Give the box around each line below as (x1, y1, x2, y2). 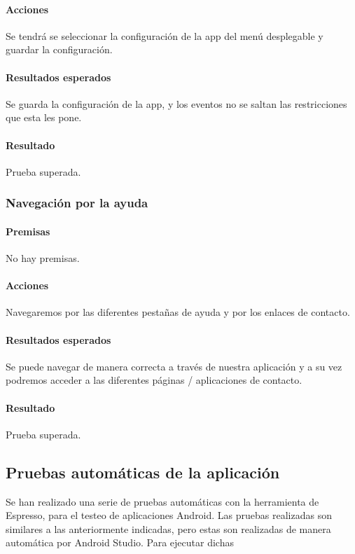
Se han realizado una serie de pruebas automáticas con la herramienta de (6, 494, 319, 508)
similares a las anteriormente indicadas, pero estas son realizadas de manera (6, 521, 331, 536)
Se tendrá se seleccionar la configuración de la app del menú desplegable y (6, 28, 323, 43)
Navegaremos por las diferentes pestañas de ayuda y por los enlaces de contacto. (6, 305, 350, 319)
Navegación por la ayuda (6, 194, 148, 212)
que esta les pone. (6, 110, 82, 125)
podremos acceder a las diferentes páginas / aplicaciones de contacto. (6, 373, 302, 387)
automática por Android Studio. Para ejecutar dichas (6, 535, 234, 550)
